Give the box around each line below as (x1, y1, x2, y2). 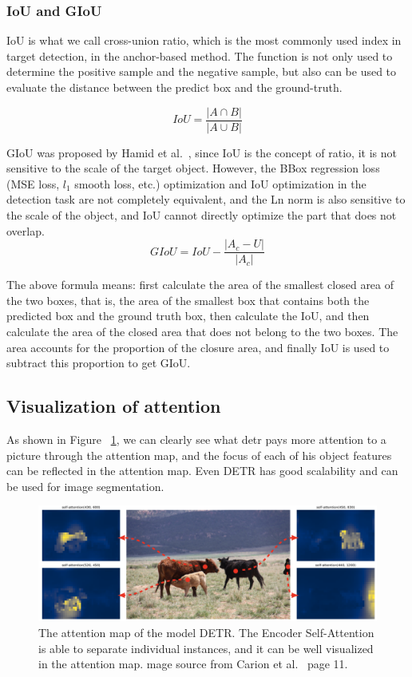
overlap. (6, 222, 45, 239)
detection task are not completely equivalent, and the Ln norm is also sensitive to (6, 191, 406, 208)
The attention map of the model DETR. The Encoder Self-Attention (38, 624, 374, 640)
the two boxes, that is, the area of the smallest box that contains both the (6, 291, 370, 308)
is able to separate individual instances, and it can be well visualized (38, 639, 374, 656)
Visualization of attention (6, 394, 221, 418)
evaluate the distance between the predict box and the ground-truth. (6, 79, 343, 95)
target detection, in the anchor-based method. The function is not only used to (6, 47, 393, 64)
